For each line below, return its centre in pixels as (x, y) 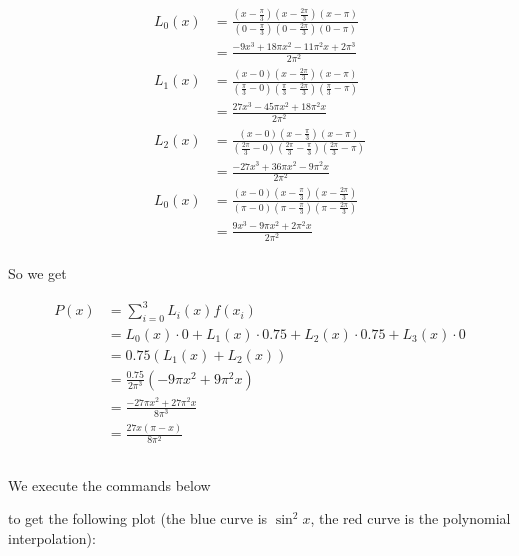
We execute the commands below (109, 484)
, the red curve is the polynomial (410, 518)
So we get (37, 272)
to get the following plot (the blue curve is (138, 518)
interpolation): (52, 538)
